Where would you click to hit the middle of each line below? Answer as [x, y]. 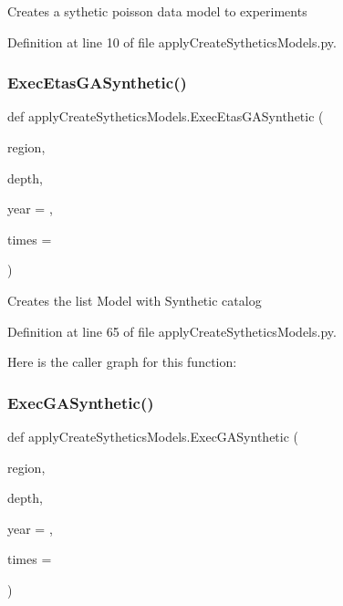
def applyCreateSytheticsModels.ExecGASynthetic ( [153, 436]
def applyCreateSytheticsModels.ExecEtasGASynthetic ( [166, 116]
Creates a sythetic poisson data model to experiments [157, 11]
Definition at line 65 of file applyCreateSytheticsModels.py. [172, 331]
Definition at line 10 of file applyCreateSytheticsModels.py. [172, 42]
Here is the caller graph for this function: [122, 362]
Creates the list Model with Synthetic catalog [135, 300]
